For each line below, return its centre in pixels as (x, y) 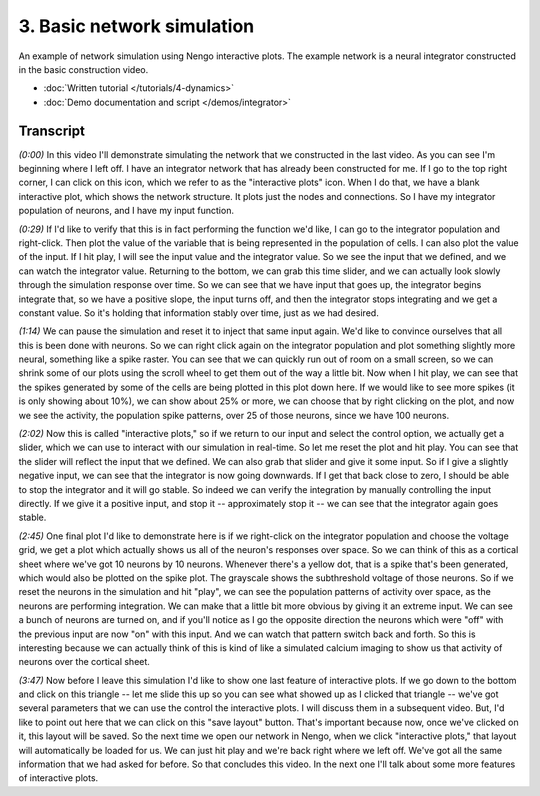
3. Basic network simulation (136, 26)
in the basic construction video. (83, 69)
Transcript (51, 130)
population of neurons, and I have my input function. (126, 211)
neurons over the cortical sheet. (84, 662)
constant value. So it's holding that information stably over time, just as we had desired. (198, 312)
